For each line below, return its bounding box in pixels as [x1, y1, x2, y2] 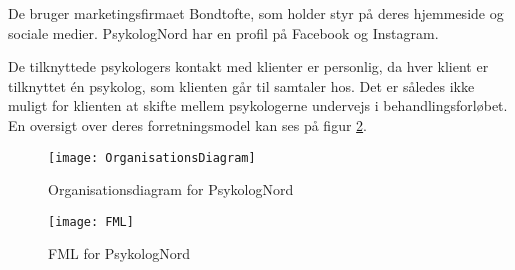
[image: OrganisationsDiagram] [48, 150, 256, 165]
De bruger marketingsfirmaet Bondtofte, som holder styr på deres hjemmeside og [8, 3, 504, 23]
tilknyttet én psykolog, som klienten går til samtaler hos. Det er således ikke [8, 75, 475, 96]
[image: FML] [48, 214, 134, 229]
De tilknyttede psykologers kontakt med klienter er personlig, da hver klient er [8, 56, 489, 77]
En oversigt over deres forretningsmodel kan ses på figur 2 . [8, 114, 367, 135]
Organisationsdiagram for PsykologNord [48, 179, 294, 200]
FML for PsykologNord [48, 243, 190, 264]
